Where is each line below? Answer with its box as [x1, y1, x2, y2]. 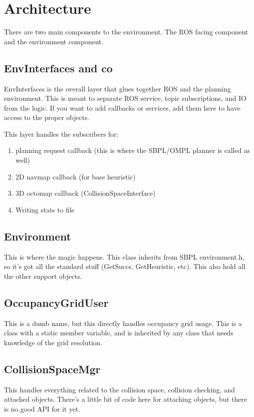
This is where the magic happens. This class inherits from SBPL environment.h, [4, 251, 245, 262]
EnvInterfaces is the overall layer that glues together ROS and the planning [4, 83, 231, 93]
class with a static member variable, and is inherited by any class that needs [4, 328, 233, 338]
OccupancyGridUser [4, 295, 109, 310]
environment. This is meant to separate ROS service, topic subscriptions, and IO [4, 93, 247, 103]
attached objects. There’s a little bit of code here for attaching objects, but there [4, 394, 247, 404]
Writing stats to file [15, 204, 75, 214]
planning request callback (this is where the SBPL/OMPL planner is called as [15, 145, 250, 155]
